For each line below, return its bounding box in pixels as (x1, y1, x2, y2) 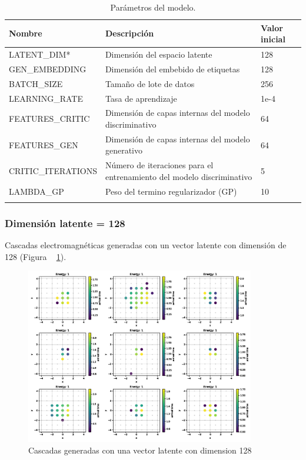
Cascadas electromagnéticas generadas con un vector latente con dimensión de (5, 239, 287, 251)
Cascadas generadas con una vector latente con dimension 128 (28, 444, 252, 456)
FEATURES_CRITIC (9, 112, 90, 125)
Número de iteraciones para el (105, 159, 214, 171)
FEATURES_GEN (9, 138, 78, 151)
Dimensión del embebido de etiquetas (105, 62, 240, 75)
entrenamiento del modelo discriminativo (105, 170, 252, 182)
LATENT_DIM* (9, 48, 71, 61)
